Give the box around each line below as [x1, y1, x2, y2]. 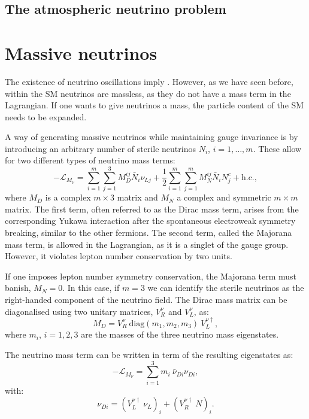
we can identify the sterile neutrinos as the [147, 281, 304, 294]
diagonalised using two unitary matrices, [5, 305, 153, 317]
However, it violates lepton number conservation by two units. [5, 250, 232, 262]
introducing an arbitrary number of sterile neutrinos [5, 142, 196, 154]
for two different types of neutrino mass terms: [5, 154, 175, 166]
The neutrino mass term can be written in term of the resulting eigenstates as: [5, 348, 293, 360]
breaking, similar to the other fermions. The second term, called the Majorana [5, 226, 292, 238]
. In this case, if [62, 281, 120, 294]
